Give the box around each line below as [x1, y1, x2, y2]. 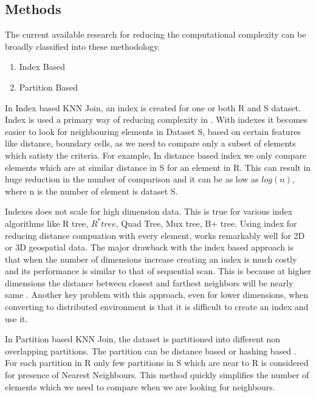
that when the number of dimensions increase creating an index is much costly [5, 252, 297, 265]
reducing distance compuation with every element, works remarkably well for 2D [5, 229, 305, 241]
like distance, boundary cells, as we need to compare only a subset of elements [5, 137, 296, 150]
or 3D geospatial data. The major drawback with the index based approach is [5, 241, 294, 254]
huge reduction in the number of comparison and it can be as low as [5, 173, 259, 185]
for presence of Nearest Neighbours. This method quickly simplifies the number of [5, 368, 309, 381]
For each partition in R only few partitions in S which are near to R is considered [5, 356, 309, 369]
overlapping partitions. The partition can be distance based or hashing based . [5, 344, 297, 357]
